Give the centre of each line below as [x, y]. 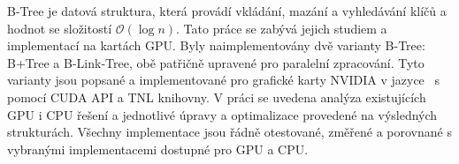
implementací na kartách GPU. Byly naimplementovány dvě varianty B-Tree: [216, 45]
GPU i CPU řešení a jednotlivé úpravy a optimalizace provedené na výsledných [222, 114]
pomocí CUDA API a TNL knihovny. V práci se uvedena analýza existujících [217, 97]
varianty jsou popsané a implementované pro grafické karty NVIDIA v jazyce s [223, 80]
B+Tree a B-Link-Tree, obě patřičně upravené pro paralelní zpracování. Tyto [216, 62]
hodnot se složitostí [60, 28]
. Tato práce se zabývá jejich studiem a [282, 28]
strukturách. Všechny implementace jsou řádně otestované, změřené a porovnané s [229, 132]
